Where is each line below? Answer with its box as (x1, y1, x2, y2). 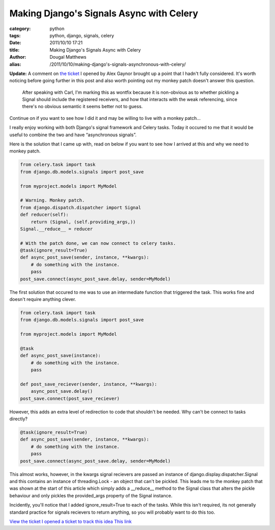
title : (9, 46, 20, 53)
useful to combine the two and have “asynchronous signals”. (9, 132, 137, 138)
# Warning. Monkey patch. (20, 197, 85, 204)
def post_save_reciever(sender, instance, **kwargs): (20, 381, 157, 387)
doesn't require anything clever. (9, 296, 76, 302)
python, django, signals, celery (49, 32, 115, 38)
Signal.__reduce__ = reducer (20, 226, 93, 232)
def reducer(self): (20, 212, 69, 218)
